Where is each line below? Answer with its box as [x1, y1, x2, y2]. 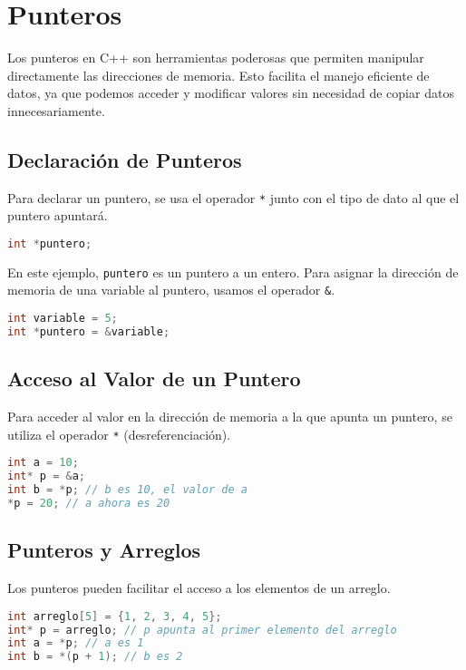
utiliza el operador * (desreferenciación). [7, 424, 231, 443]
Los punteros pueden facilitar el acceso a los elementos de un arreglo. [7, 578, 391, 597]
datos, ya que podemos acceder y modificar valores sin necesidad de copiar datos [7, 83, 454, 102]
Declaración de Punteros [7, 145, 242, 173]
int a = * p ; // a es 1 [7, 636, 144, 650]
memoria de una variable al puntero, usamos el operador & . [7, 280, 335, 299]
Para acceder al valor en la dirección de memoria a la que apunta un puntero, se [7, 407, 452, 426]
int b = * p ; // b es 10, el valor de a [7, 483, 248, 497]
